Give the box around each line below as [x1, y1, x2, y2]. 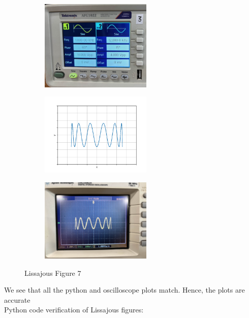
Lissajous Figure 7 [24, 267, 81, 278]
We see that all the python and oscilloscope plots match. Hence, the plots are [4, 284, 245, 295]
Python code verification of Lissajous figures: [4, 304, 144, 315]
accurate [4, 294, 30, 305]
